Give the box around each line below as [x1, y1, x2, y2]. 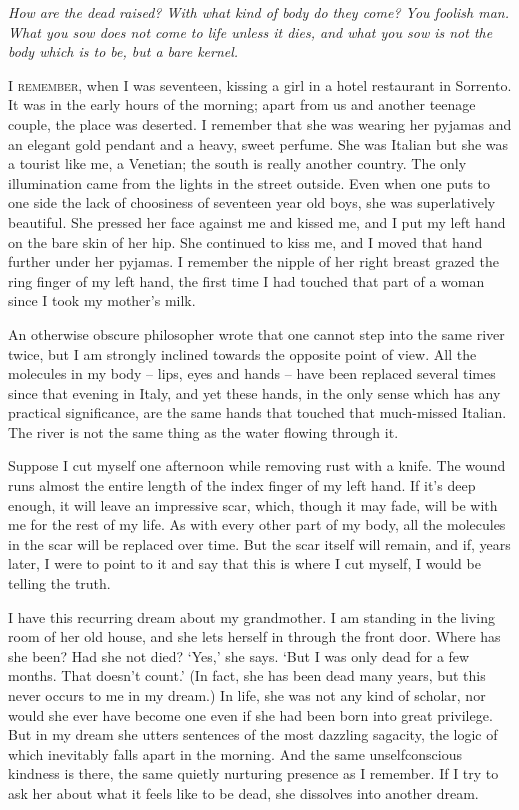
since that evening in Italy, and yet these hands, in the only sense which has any [8, 382, 501, 403]
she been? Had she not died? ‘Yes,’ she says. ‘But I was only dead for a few [8, 645, 470, 666]
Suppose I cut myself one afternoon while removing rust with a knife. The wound [8, 455, 506, 476]
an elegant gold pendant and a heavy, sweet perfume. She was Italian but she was [8, 133, 509, 154]
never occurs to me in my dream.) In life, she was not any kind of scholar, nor [8, 685, 486, 705]
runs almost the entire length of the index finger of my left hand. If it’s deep [8, 475, 476, 496]
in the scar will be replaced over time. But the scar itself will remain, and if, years [8, 533, 511, 554]
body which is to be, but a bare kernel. [8, 41, 239, 62]
